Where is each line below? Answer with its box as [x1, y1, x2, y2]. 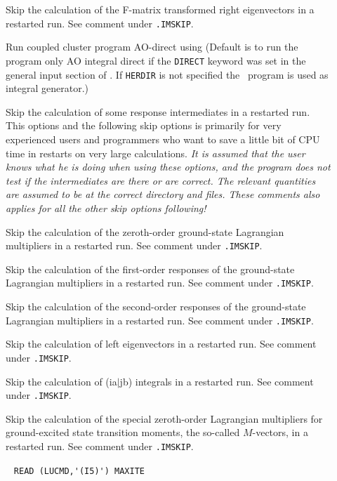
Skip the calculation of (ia [6, 374, 117, 388]
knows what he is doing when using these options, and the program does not [6, 159, 331, 174]
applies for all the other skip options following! [6, 200, 206, 215]
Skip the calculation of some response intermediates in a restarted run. [6, 104, 310, 119]
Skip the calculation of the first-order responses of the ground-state [6, 261, 295, 276]
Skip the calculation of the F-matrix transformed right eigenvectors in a [6, 2, 315, 16]
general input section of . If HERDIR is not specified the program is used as [6, 67, 329, 81]
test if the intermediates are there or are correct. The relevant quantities [6, 173, 316, 187]
